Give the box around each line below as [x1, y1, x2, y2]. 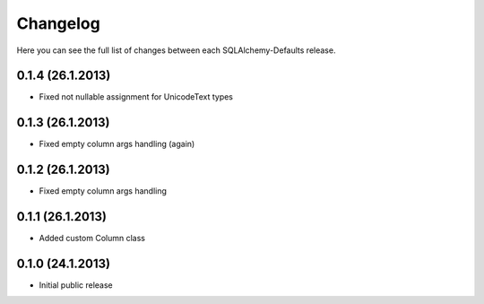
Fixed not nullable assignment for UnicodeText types [39, 91, 233, 102]
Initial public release [39, 280, 114, 291]
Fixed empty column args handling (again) [39, 139, 195, 150]
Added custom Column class [39, 233, 145, 244]
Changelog [16, 13, 100, 33]
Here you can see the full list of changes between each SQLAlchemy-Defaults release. [16, 45, 336, 56]
